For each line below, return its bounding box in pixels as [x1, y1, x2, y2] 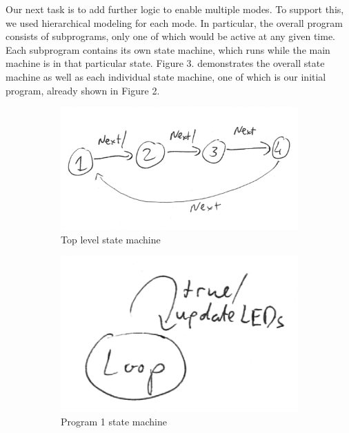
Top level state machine [61, 232, 161, 246]
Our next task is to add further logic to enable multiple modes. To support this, [6, 2, 344, 16]
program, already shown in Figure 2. [6, 83, 160, 97]
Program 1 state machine [61, 414, 167, 429]
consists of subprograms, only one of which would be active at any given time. [6, 29, 336, 43]
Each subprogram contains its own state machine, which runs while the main [6, 42, 330, 57]
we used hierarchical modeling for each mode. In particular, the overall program [6, 15, 343, 30]
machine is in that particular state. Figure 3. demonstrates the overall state [6, 56, 325, 70]
